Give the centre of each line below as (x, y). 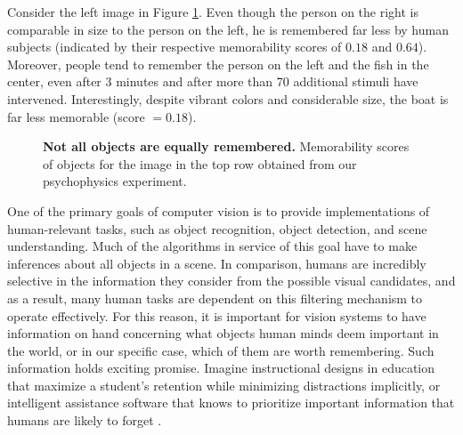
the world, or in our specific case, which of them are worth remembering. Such (221, 350)
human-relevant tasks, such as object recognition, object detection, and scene (217, 228)
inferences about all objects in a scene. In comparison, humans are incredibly (217, 263)
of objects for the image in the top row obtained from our (200, 163)
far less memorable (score (76, 116)
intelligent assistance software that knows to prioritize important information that (231, 403)
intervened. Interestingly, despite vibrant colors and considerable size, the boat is (228, 98)
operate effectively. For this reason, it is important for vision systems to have (217, 315)
